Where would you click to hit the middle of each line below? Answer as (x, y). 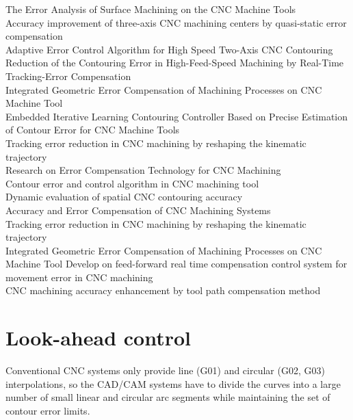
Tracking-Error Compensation (68, 76)
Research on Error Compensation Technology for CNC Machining (143, 170)
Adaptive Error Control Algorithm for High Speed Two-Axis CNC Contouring (169, 49)
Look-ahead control (98, 338)
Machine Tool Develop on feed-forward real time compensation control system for (176, 264)
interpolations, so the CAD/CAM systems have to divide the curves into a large (173, 383)
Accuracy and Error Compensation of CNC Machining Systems (138, 210)
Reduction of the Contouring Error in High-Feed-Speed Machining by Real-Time (175, 63)
